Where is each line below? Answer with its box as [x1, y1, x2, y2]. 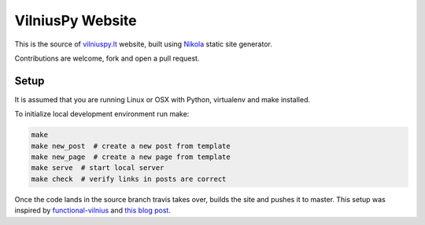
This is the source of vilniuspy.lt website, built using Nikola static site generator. [14, 39, 273, 49]
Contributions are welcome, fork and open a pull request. [14, 53, 200, 63]
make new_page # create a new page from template [31, 153, 231, 161]
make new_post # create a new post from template [31, 142, 231, 150]
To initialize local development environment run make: [14, 109, 190, 119]
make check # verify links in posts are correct [31, 174, 227, 183]
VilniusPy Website [14, 12, 137, 29]
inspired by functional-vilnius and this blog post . [14, 205, 171, 216]
